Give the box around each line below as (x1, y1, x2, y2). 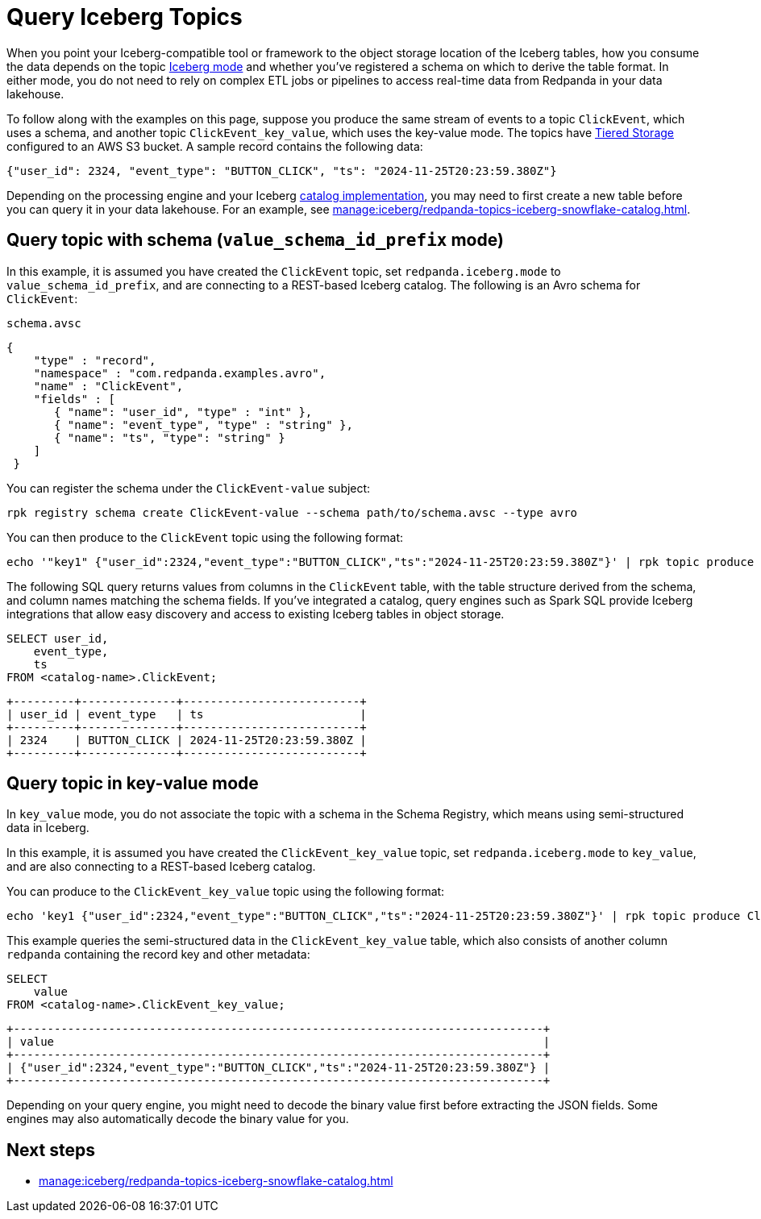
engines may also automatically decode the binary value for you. (6, 1112, 349, 1126)
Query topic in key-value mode (6, 773, 259, 794)
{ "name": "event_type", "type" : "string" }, (54, 418, 353, 431)
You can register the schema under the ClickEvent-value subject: (6, 481, 371, 495)
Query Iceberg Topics (6, 3, 243, 31)
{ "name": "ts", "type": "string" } (54, 431, 285, 444)
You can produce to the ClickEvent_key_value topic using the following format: (6, 884, 445, 899)
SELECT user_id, (6, 631, 109, 645)
